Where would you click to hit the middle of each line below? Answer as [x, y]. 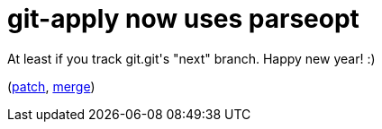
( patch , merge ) [51, 86]
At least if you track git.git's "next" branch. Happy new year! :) [191, 58]
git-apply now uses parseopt [183, 19]
